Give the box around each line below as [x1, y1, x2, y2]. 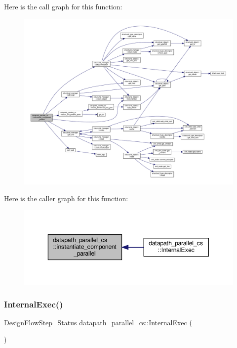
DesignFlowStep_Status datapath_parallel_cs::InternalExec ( [4, 317, 192, 328]
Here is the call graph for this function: [4, 1, 122, 11]
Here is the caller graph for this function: [4, 193, 128, 203]
